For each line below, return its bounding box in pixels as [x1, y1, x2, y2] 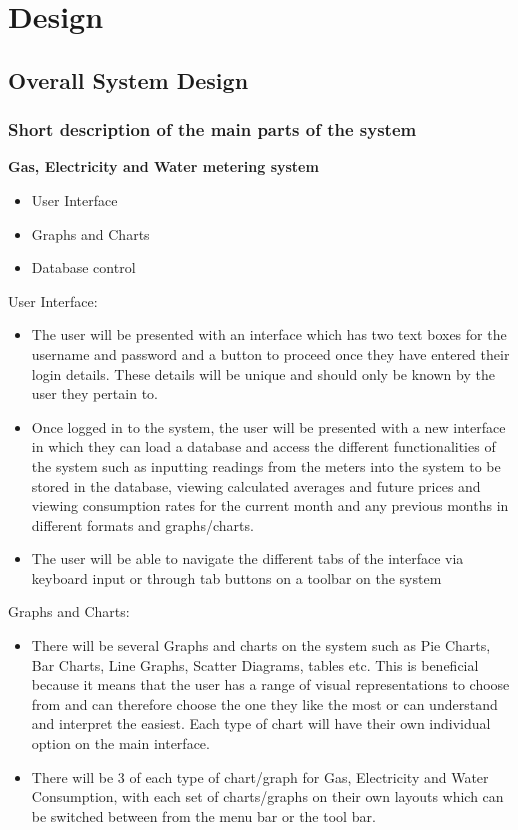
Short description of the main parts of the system [8, 117, 417, 142]
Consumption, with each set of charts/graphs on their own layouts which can [31, 786, 504, 807]
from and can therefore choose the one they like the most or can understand [31, 693, 498, 714]
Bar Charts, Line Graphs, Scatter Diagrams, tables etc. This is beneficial [31, 654, 479, 675]
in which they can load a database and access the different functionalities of [31, 436, 496, 457]
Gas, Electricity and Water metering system [8, 156, 319, 177]
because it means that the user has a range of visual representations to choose [31, 674, 510, 695]
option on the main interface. [31, 733, 210, 754]
